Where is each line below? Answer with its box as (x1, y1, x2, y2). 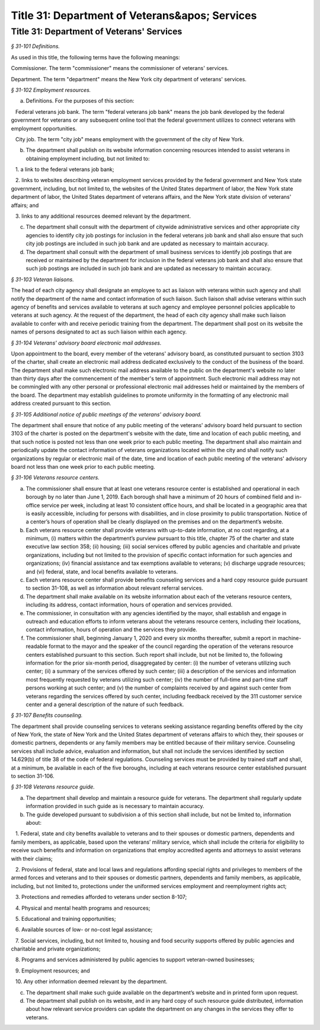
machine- (277, 634, 302, 641)
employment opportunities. (11, 125, 77, 132)
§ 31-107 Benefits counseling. (11, 712, 83, 719)
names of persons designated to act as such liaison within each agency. (11, 328, 187, 335)
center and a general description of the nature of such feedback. (25, 701, 184, 708)
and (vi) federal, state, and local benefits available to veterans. (25, 568, 178, 575)
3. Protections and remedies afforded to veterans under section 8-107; (15, 894, 187, 901)
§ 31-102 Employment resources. (11, 86, 91, 93)
